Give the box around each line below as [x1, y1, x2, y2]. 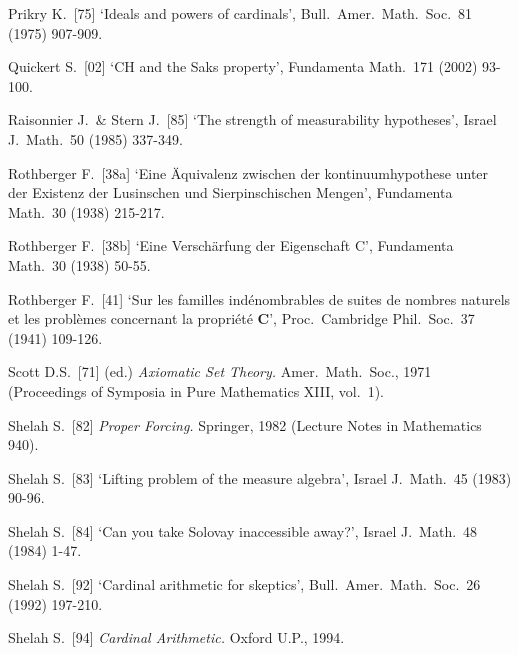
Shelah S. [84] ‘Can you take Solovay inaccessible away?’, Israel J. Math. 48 [8, 520, 478, 541]
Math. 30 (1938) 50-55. [8, 254, 151, 275]
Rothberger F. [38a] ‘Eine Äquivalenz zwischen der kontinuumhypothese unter [8, 162, 489, 183]
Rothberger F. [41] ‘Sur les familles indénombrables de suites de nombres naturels [8, 288, 511, 309]
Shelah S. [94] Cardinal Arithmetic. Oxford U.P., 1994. [8, 627, 345, 648]
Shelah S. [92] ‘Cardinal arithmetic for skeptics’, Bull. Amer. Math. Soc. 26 [8, 574, 481, 595]
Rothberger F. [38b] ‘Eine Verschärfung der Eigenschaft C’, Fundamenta [8, 235, 454, 256]
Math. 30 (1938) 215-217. [8, 201, 165, 222]
